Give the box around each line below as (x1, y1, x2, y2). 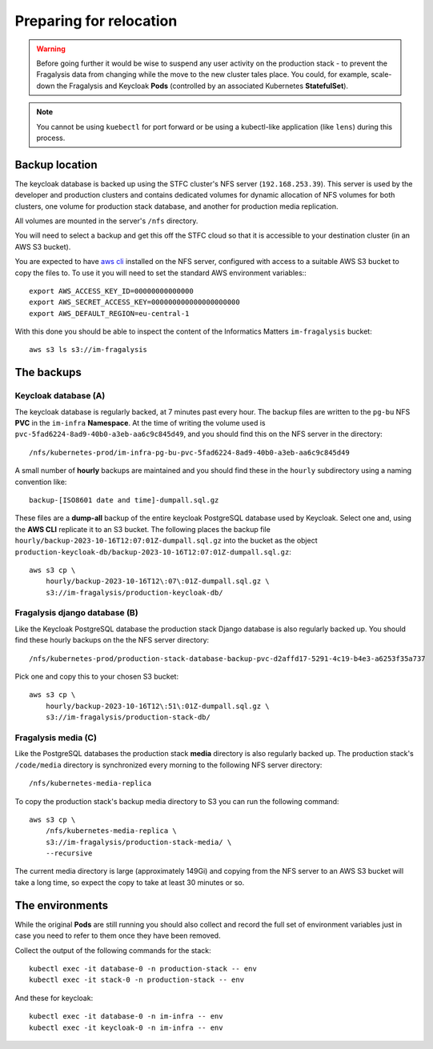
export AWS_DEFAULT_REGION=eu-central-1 (29, 309, 190, 318)
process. (36, 133, 66, 142)
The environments (14, 899, 109, 912)
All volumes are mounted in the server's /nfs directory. (14, 216, 198, 226)
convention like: (14, 477, 67, 486)
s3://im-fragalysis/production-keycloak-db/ (45, 588, 223, 597)
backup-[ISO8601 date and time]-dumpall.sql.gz (29, 495, 219, 504)
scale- (371, 70, 392, 79)
